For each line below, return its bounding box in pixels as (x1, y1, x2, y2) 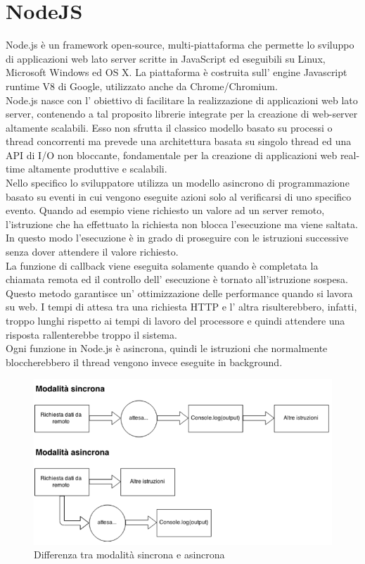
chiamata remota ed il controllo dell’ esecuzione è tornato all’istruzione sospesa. (6, 272, 349, 287)
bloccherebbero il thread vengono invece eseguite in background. (6, 354, 283, 369)
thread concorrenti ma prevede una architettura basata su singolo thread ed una (6, 134, 352, 149)
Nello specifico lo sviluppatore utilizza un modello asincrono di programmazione (6, 175, 350, 190)
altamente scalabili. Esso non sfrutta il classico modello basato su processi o (6, 120, 333, 134)
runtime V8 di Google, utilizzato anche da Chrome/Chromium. (6, 78, 278, 93)
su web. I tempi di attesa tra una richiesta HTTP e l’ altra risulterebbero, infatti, (6, 299, 357, 314)
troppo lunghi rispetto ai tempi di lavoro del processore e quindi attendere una (6, 313, 345, 327)
